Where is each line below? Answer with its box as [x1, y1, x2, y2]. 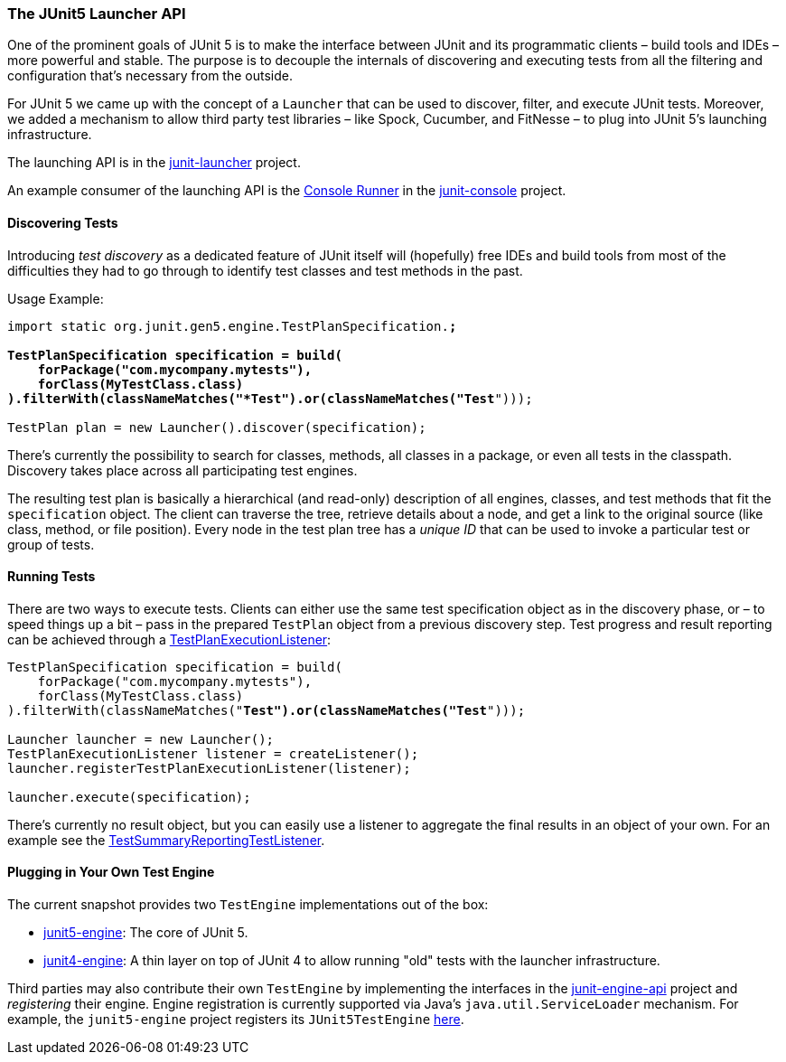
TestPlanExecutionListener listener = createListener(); [7, 746, 419, 761]
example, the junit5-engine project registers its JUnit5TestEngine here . [7, 1011, 464, 1028]
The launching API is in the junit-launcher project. [7, 155, 301, 171]
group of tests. [7, 536, 95, 552]
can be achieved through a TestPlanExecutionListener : [7, 631, 332, 647]
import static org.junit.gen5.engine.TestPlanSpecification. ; [7, 318, 457, 334]
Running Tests [7, 569, 96, 585]
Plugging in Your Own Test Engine [7, 864, 215, 880]
